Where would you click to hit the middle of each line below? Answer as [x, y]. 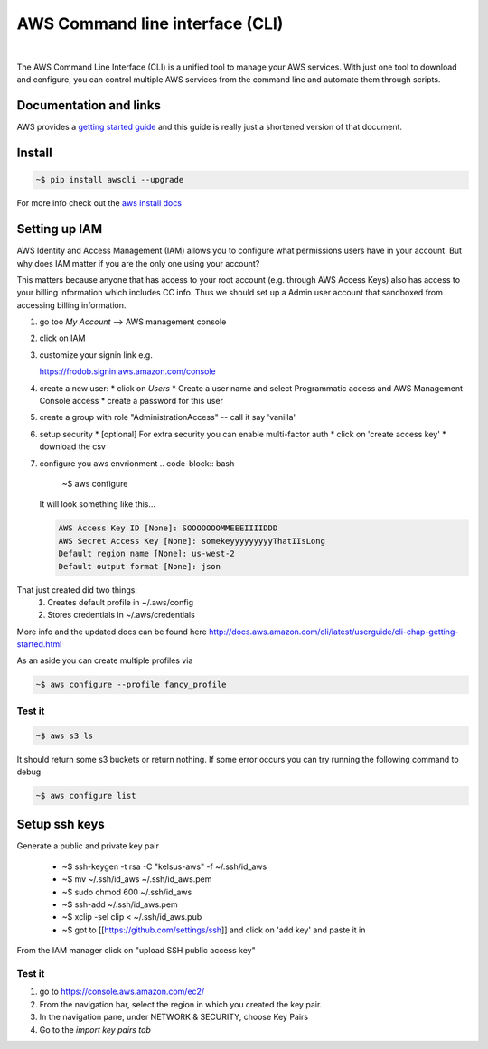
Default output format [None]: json [140, 566]
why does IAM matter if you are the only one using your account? [138, 263]
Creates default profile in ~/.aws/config [121, 602]
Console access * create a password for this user [131, 401]
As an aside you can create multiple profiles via [105, 660]
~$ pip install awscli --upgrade [110, 180]
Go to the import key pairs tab [95, 1029]
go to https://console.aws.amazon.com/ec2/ [122, 992]
